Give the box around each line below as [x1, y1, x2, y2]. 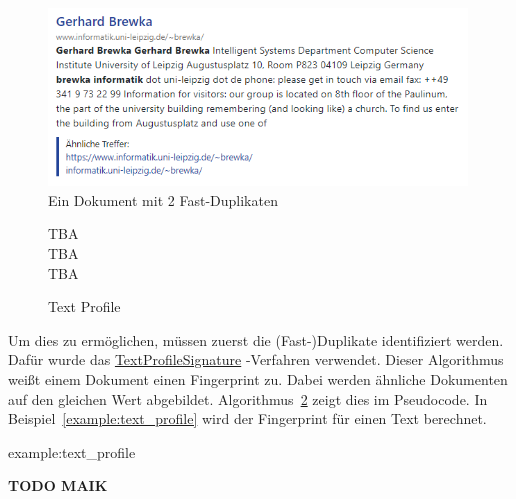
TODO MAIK [8, 475, 108, 496]
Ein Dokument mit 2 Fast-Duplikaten [48, 189, 278, 210]
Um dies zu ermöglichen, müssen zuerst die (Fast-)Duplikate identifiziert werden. [8, 329, 504, 350]
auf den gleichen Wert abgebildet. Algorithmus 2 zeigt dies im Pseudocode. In [8, 388, 488, 409]
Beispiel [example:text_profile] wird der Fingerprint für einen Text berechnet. [8, 408, 487, 429]
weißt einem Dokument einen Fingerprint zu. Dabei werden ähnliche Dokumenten [8, 369, 508, 390]
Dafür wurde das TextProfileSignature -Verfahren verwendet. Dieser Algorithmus [8, 349, 504, 370]
